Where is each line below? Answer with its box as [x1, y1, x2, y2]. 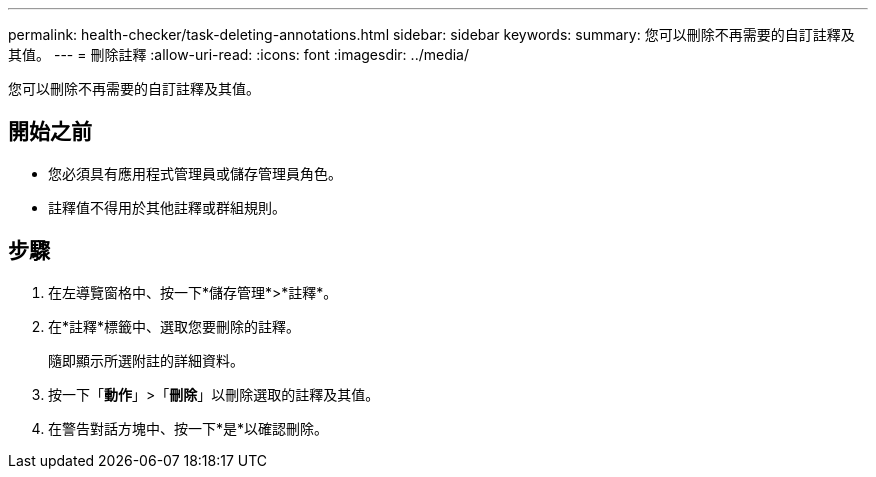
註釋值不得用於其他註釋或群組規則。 [48, 198, 286, 216]
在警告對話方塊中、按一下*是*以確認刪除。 [48, 419, 329, 437]
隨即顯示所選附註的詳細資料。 [48, 351, 244, 369]
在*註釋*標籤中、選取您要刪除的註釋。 [48, 317, 301, 335]
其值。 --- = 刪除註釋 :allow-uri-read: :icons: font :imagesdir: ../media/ [8, 46, 470, 63]
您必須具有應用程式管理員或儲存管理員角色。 [48, 164, 342, 182]
